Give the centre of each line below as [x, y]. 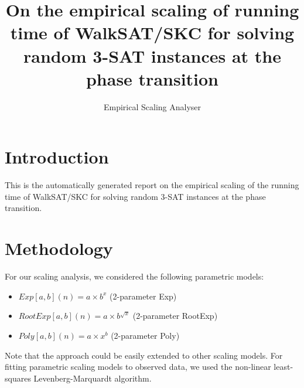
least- [283, 367]
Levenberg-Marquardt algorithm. [93, 378]
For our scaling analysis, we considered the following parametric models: [134, 276]
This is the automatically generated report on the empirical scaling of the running [152, 185]
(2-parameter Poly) [145, 335]
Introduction [57, 157]
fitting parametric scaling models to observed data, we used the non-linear [138, 367]
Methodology [59, 248]
